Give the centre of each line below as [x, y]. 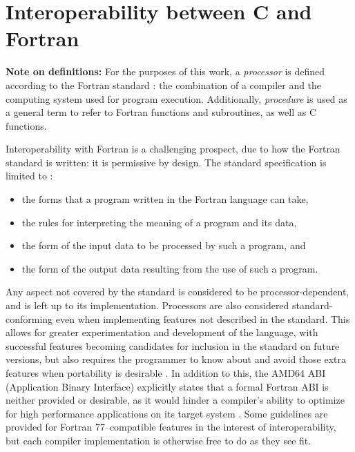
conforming [29, 318]
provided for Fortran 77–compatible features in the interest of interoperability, [171, 427]
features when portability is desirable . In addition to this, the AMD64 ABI [166, 373]
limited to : [29, 176]
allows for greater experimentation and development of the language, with [162, 332]
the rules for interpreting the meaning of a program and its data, [159, 222]
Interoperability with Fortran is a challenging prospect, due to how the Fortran [173, 149]
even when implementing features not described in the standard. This [203, 318]
